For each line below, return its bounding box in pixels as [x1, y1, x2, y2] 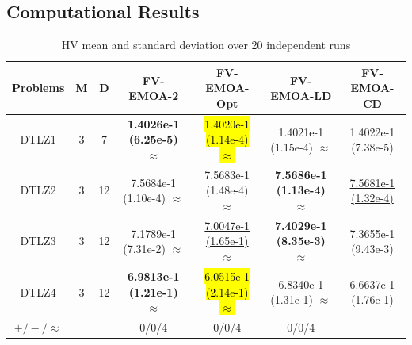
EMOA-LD [270, 87, 332, 104]
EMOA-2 [128, 87, 179, 104]
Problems [12, 79, 65, 96]
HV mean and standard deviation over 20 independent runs [61, 36, 351, 53]
